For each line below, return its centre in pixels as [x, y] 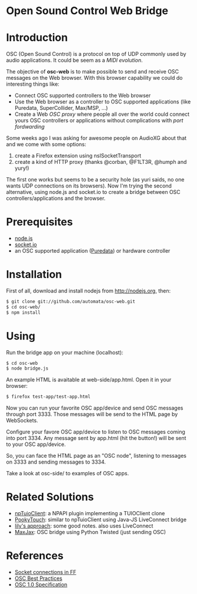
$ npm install [24, 313]
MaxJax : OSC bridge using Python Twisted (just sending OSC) [90, 532]
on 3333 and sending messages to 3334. [56, 462]
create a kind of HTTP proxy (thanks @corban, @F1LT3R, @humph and [101, 162]
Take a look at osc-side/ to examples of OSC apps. [68, 474]
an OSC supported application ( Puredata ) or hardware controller [92, 251]
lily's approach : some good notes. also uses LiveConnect [84, 526]
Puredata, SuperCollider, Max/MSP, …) [61, 108]
